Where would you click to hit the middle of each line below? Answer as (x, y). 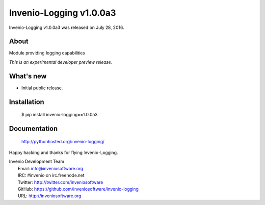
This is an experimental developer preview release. (61, 62)
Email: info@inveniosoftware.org (51, 168)
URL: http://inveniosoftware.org (50, 196)
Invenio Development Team (37, 161)
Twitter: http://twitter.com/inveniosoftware (60, 182)
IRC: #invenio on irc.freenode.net (51, 175)
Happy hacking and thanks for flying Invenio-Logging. (64, 153)
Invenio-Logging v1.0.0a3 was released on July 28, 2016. (67, 27)
